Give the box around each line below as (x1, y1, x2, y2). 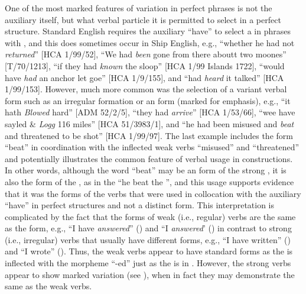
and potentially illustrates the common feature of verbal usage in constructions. (5, 152, 293, 164)
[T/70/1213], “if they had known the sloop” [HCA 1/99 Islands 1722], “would (5, 59, 285, 72)
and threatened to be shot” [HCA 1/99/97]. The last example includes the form (5, 129, 293, 141)
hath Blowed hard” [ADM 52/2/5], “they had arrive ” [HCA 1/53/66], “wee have (5, 106, 295, 118)
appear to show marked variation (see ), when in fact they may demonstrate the (5, 268, 295, 280)
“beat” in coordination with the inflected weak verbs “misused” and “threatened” (5, 141, 300, 153)
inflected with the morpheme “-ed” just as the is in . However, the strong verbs (5, 257, 291, 269)
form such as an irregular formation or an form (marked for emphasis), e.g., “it (5, 94, 291, 106)
